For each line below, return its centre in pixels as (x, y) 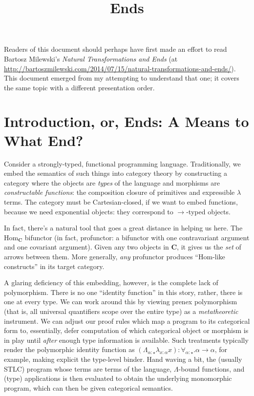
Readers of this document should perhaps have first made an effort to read (116, 49)
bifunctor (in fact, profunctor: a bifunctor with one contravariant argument (137, 237)
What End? (44, 140)
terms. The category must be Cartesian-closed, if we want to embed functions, (121, 202)
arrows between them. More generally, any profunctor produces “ (101, 256)
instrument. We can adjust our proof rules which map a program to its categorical (127, 321)
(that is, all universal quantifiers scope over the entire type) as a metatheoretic (121, 311)
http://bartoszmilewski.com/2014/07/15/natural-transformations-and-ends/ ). (120, 68)
